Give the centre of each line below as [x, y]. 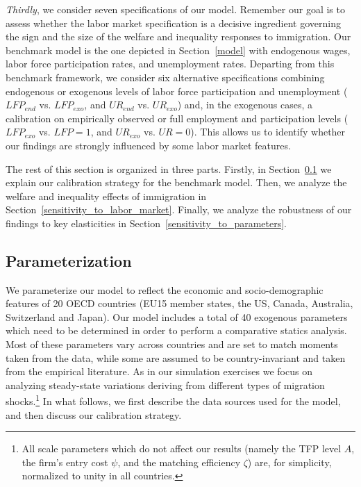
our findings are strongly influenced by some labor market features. [148, 145]
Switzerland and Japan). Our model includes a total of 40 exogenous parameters [177, 316]
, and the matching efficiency [179, 462]
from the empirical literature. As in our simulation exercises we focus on [159, 371]
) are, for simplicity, [289, 462]
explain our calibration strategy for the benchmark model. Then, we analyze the [176, 182]
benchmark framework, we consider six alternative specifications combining [165, 77]
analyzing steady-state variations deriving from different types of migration [165, 385]
